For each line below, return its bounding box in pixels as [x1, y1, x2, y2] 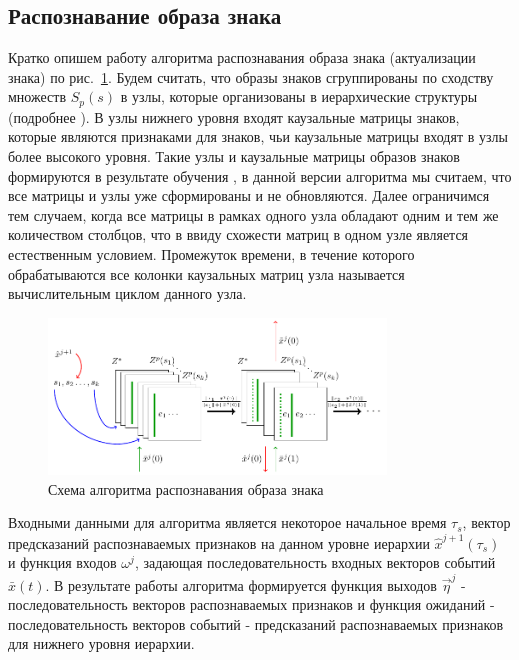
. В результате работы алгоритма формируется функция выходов [45, 574, 437, 595]
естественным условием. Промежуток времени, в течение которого [8, 244, 415, 264]
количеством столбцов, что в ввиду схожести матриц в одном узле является [8, 224, 469, 245]
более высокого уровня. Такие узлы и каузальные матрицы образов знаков [8, 146, 460, 167]
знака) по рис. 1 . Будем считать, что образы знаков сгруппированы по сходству [8, 66, 494, 87]
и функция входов [8, 552, 117, 573]
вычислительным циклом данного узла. [8, 283, 247, 304]
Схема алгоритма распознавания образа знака [48, 478, 324, 499]
